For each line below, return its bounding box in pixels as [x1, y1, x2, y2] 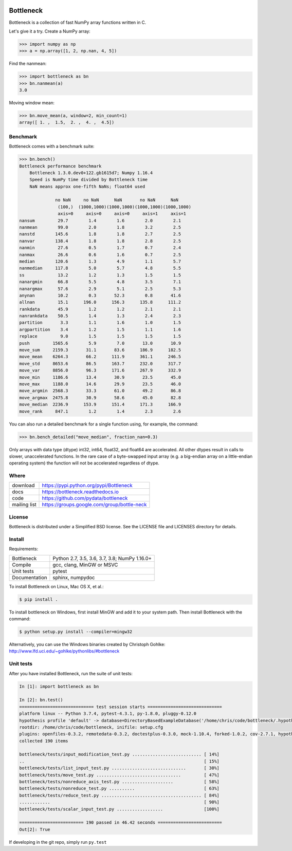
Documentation [12, 574, 47, 581]
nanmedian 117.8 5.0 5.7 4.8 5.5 [19, 265, 181, 271]
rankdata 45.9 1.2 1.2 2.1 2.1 [19, 306, 181, 312]
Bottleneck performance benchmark [19, 163, 102, 169]
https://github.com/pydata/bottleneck [42, 495, 128, 501]
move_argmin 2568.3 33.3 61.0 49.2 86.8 [19, 388, 181, 394]
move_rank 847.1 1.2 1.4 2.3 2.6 [19, 408, 181, 414]
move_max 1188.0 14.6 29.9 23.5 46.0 [19, 381, 181, 387]
